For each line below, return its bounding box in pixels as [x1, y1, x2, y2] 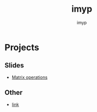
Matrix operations [11, 74, 48, 80]
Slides [4, 61, 24, 69]
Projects [4, 42, 40, 53]
